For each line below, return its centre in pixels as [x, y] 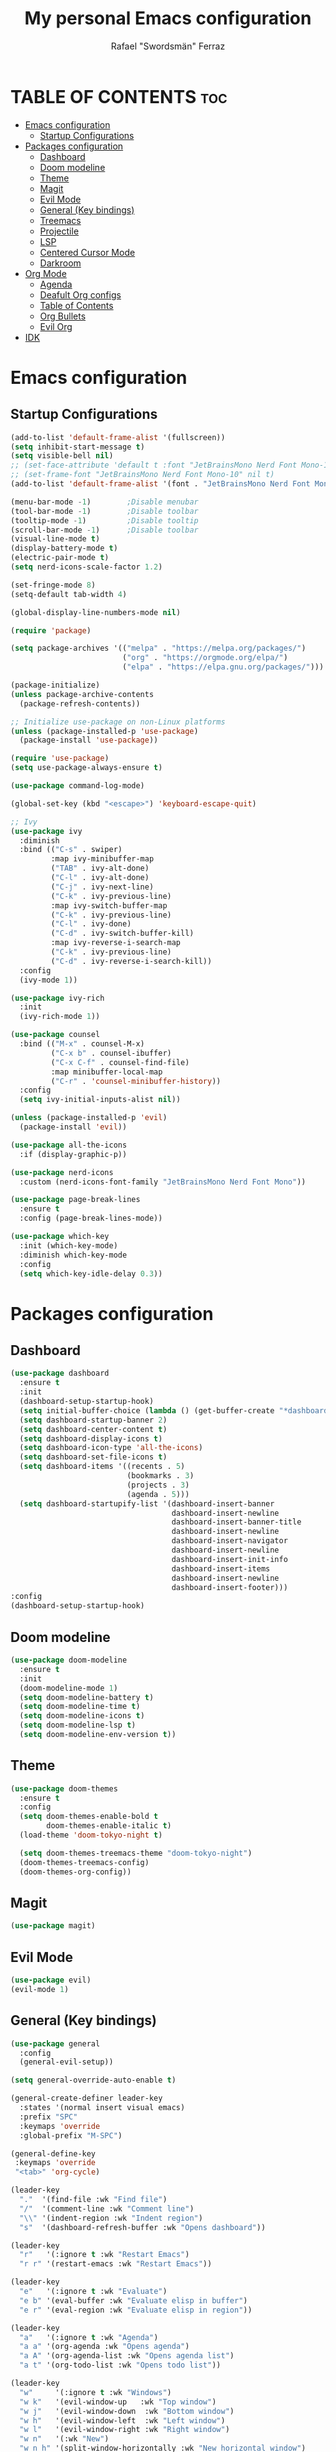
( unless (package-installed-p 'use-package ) [104, 731]
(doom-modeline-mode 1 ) [68, 1688]
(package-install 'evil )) [73, 1127]
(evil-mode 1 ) [40, 1989]
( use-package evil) [51, 1980]
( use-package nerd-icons [62, 1172]
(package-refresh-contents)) [80, 703]
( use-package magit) [53, 1926]
